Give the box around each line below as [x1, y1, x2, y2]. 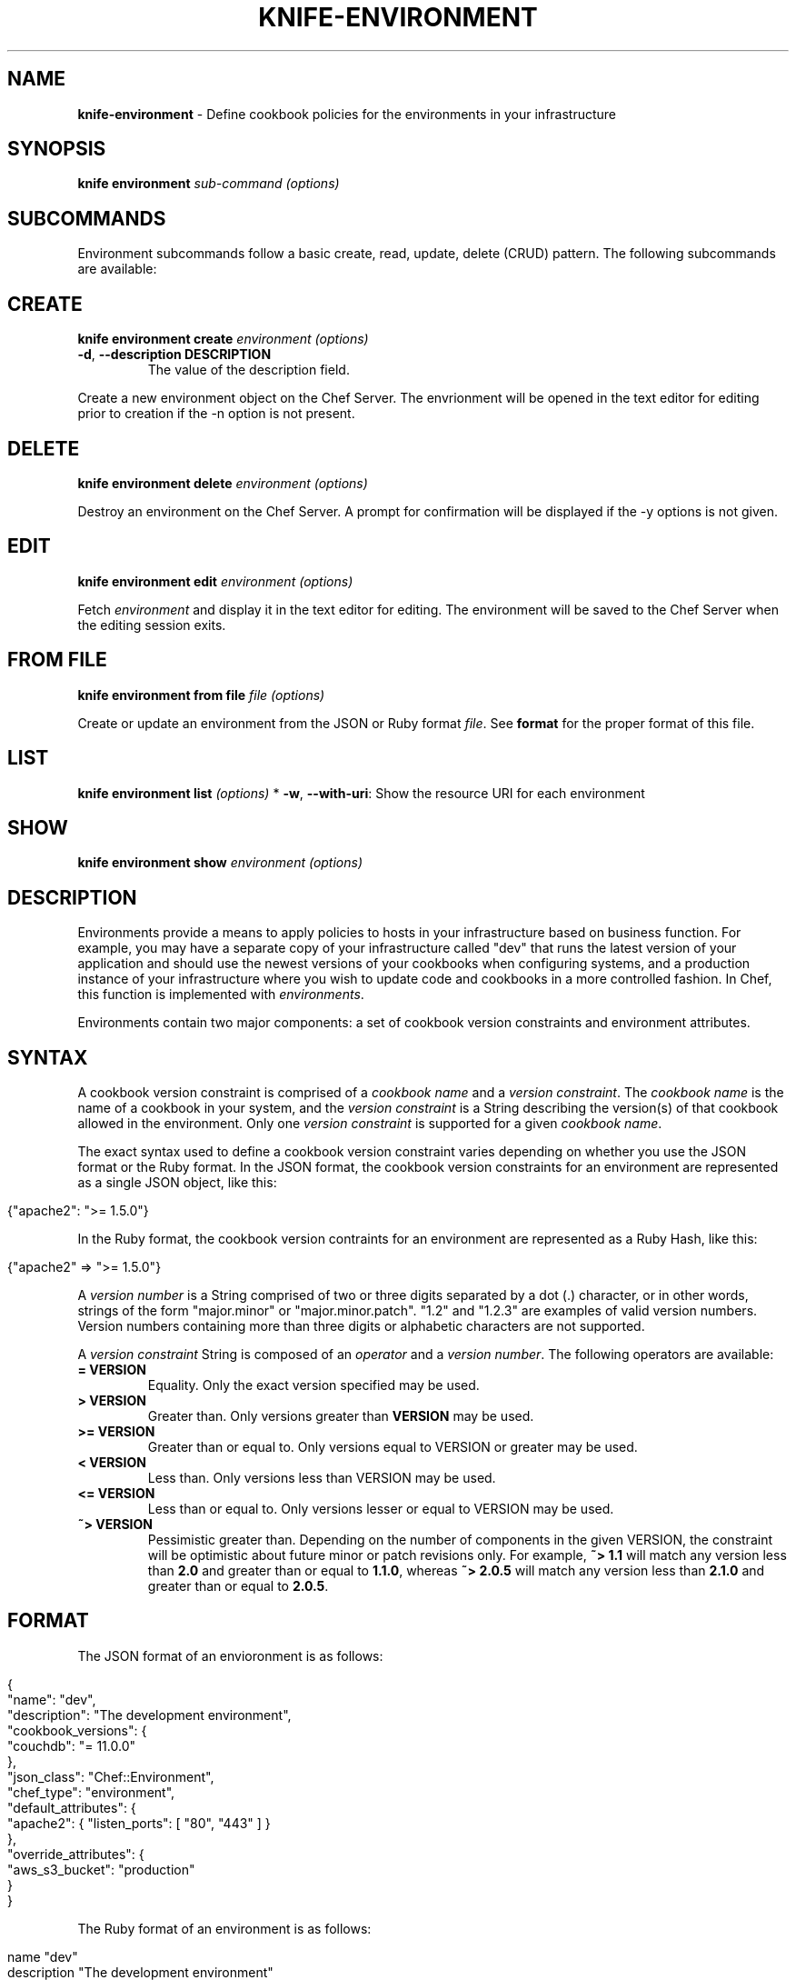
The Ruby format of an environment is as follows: [77, 1920, 372, 1936]
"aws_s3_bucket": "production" [7, 1861, 195, 1877]
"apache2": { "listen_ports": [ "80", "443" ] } [7, 1815, 271, 1831]
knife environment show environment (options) [77, 855, 363, 871]
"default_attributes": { [7, 1799, 136, 1815]
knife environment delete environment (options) [77, 475, 368, 491]
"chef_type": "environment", [7, 1784, 175, 1800]
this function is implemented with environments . [77, 986, 364, 1003]
